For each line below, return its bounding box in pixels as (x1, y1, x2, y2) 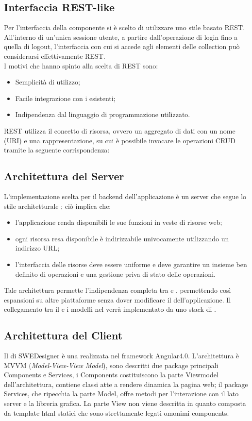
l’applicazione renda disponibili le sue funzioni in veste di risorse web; (15, 217, 222, 227)
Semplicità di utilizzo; (15, 77, 80, 87)
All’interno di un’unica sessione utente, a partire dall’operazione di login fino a (4, 32, 238, 42)
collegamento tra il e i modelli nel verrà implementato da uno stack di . (4, 304, 216, 314)
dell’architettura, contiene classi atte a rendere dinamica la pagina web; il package (4, 379, 248, 389)
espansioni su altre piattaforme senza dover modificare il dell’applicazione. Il (4, 294, 231, 304)
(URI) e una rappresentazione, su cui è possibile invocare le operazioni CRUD (4, 135, 236, 145)
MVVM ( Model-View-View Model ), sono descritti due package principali (4, 360, 218, 370)
